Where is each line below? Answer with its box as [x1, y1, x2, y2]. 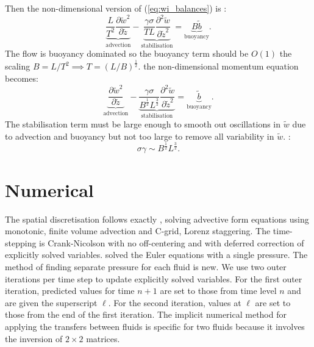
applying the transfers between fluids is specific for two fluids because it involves [5, 320, 305, 332]
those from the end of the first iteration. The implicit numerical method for [5, 308, 287, 321]
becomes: [5, 71, 38, 84]
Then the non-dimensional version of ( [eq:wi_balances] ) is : [5, 2, 227, 14]
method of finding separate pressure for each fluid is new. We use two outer [5, 260, 287, 273]
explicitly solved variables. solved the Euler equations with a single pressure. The [5, 248, 308, 261]
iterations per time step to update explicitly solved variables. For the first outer [5, 272, 302, 285]
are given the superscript [5, 296, 98, 309]
